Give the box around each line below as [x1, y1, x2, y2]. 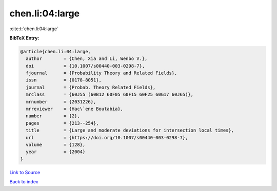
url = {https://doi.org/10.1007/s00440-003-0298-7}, [26, 135, 188, 140]
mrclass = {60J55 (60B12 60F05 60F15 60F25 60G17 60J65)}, [26, 92, 194, 97]
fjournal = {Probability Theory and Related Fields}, [26, 70, 177, 76]
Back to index [9, 179, 38, 185]
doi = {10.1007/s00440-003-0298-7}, [26, 63, 145, 69]
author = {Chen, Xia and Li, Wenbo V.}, [26, 56, 148, 61]
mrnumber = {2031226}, [26, 99, 96, 104]
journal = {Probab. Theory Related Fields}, [26, 84, 156, 90]
